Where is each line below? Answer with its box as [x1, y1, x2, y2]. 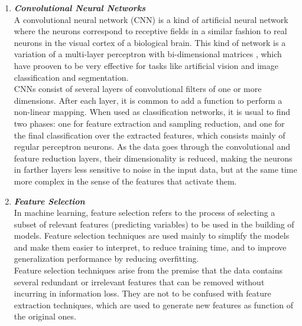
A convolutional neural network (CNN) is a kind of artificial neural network [14, 13, 288, 25]
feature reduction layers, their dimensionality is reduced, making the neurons [14, 152, 293, 164]
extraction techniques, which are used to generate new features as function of [14, 298, 293, 311]
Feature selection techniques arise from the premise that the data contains [14, 264, 282, 276]
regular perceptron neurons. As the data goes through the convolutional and [14, 140, 290, 153]
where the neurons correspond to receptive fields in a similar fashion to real [14, 25, 287, 37]
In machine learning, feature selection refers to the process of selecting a [14, 206, 275, 219]
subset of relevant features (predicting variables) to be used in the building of [14, 218, 294, 230]
